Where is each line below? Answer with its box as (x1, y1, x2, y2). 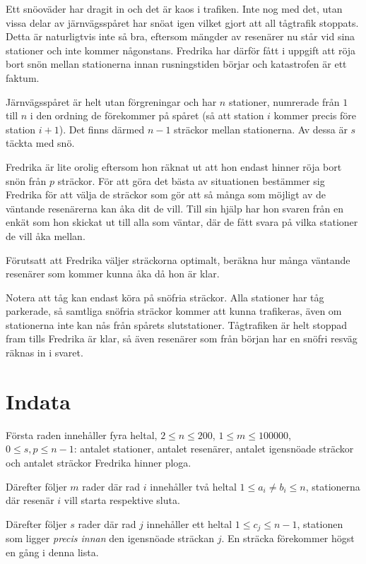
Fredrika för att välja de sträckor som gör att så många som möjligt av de (6, 187, 326, 202)
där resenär (6, 493, 54, 508)
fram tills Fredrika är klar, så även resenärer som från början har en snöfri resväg (6, 331, 358, 346)
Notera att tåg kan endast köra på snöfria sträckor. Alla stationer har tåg (6, 289, 324, 304)
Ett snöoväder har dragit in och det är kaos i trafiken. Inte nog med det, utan (6, 1, 343, 16)
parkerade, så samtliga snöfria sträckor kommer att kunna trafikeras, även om (6, 304, 342, 318)
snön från (6, 173, 47, 188)
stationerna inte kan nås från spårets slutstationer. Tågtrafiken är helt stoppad (6, 317, 348, 332)
